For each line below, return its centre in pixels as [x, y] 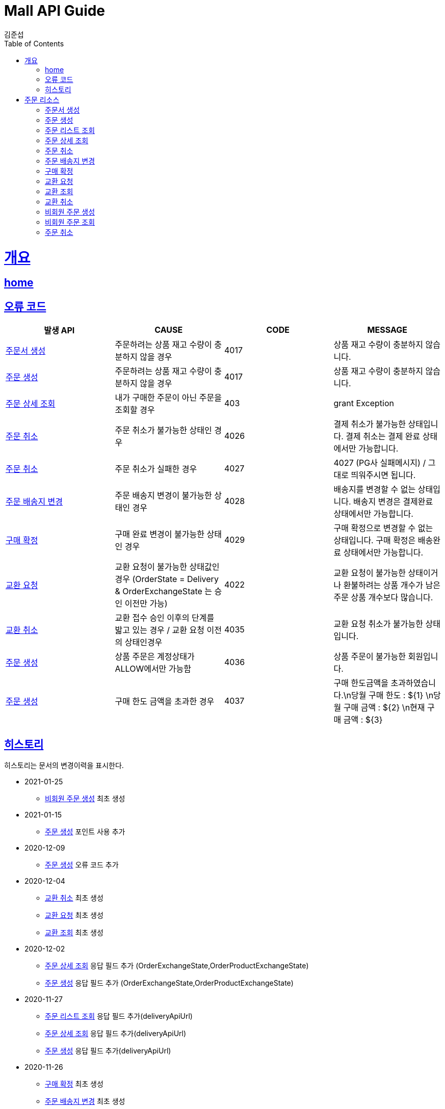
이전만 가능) [146, 604]
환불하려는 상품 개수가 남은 [392, 585]
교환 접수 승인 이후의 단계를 [165, 618]
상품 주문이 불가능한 [370, 657]
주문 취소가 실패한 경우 [156, 469]
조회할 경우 [135, 410]
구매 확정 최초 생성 [74, 1084]
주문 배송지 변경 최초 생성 [85, 1101]
